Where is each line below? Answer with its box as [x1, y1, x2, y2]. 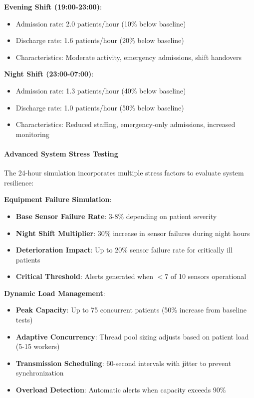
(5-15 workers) [15, 341, 60, 351]
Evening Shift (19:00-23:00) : [4, 1, 102, 11]
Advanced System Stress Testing [4, 148, 118, 158]
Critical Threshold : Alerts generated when [15, 271, 153, 281]
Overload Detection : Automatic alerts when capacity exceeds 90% [15, 384, 226, 395]
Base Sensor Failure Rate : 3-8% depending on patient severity [15, 210, 217, 221]
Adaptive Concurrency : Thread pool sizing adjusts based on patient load [15, 331, 249, 341]
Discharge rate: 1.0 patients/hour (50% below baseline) [15, 102, 184, 112]
